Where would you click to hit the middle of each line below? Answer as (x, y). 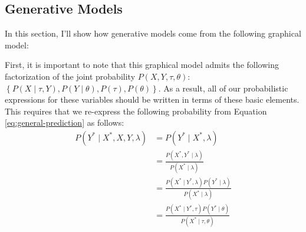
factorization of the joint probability (70, 76)
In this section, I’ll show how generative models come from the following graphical (153, 33)
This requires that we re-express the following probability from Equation (136, 111)
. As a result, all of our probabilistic (223, 88)
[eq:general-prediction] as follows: (65, 122)
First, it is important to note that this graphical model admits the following (142, 65)
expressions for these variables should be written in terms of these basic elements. (152, 99)
